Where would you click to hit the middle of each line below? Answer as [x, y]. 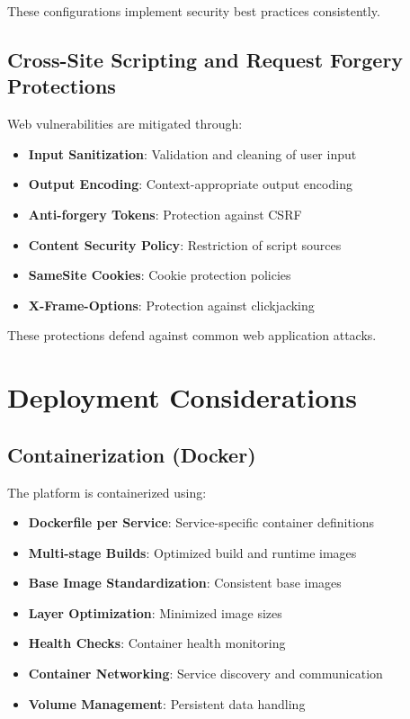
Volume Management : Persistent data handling [167, 703]
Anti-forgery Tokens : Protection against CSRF [165, 214]
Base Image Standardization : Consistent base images [185, 583]
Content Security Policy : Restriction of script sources [185, 244]
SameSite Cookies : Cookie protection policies [160, 275]
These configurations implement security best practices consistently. [194, 11]
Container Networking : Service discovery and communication [205, 674]
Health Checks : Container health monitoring [157, 643]
